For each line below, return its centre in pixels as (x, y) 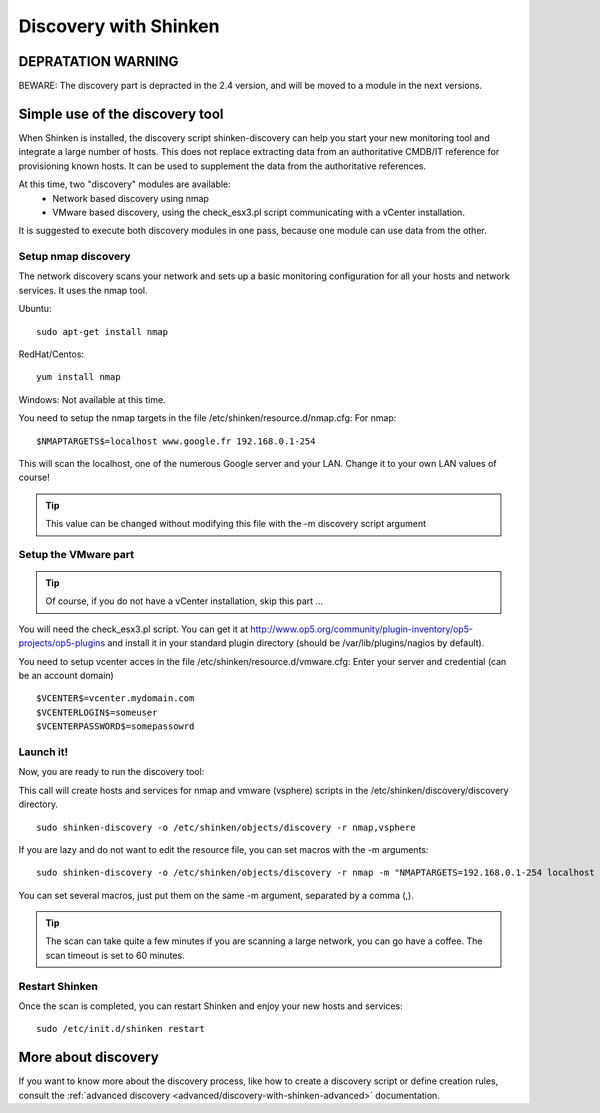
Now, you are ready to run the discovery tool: (111, 772)
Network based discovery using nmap (131, 198)
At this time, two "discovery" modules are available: (125, 184)
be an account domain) (66, 676)
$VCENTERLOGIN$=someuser (97, 712)
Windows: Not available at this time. (92, 399)
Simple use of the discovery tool (121, 113)
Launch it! (43, 752)
